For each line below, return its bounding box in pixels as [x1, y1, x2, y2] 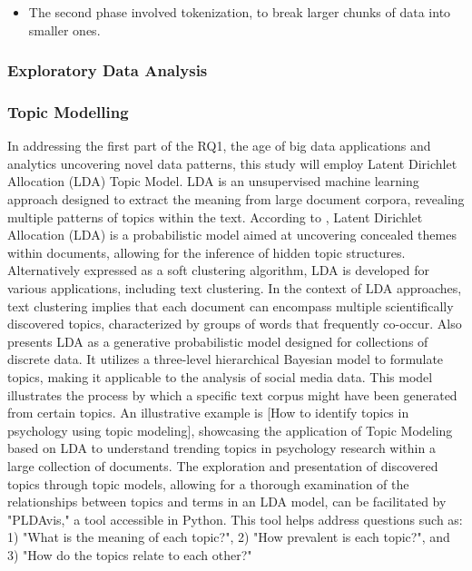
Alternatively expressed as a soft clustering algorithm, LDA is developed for [7, 261, 429, 280]
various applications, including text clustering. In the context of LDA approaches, [7, 279, 462, 297]
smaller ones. [28, 20, 101, 39]
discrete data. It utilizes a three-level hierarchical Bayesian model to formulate [7, 349, 444, 369]
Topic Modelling [7, 100, 129, 123]
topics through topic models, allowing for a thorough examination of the [7, 474, 409, 493]
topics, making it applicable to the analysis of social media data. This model [7, 367, 433, 386]
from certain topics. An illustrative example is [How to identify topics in [7, 403, 409, 422]
